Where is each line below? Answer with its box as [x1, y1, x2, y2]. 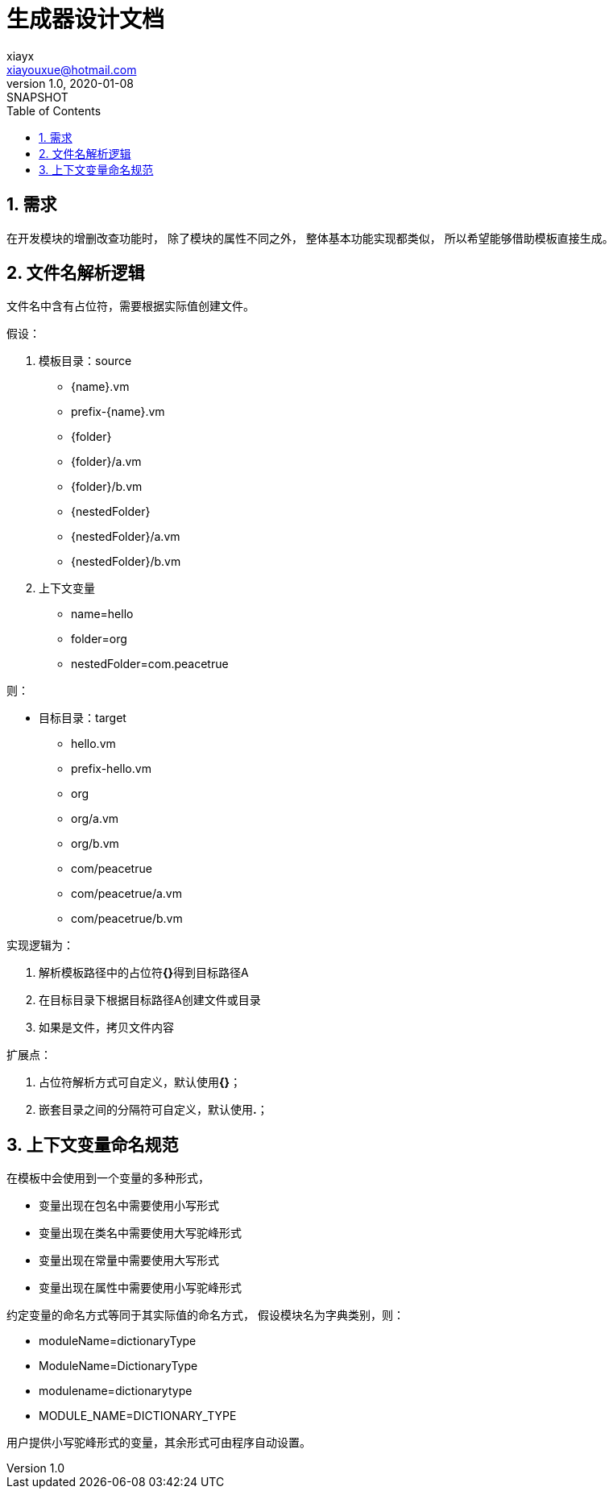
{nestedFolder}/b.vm [71, 554, 181, 569]
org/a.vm [71, 812, 119, 826]
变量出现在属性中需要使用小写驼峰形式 [39, 1281, 242, 1295]
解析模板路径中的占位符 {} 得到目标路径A [39, 966, 249, 980]
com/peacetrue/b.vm [71, 912, 183, 926]
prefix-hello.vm [71, 762, 151, 776]
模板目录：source [39, 354, 132, 368]
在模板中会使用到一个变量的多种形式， [6, 1171, 209, 1186]
